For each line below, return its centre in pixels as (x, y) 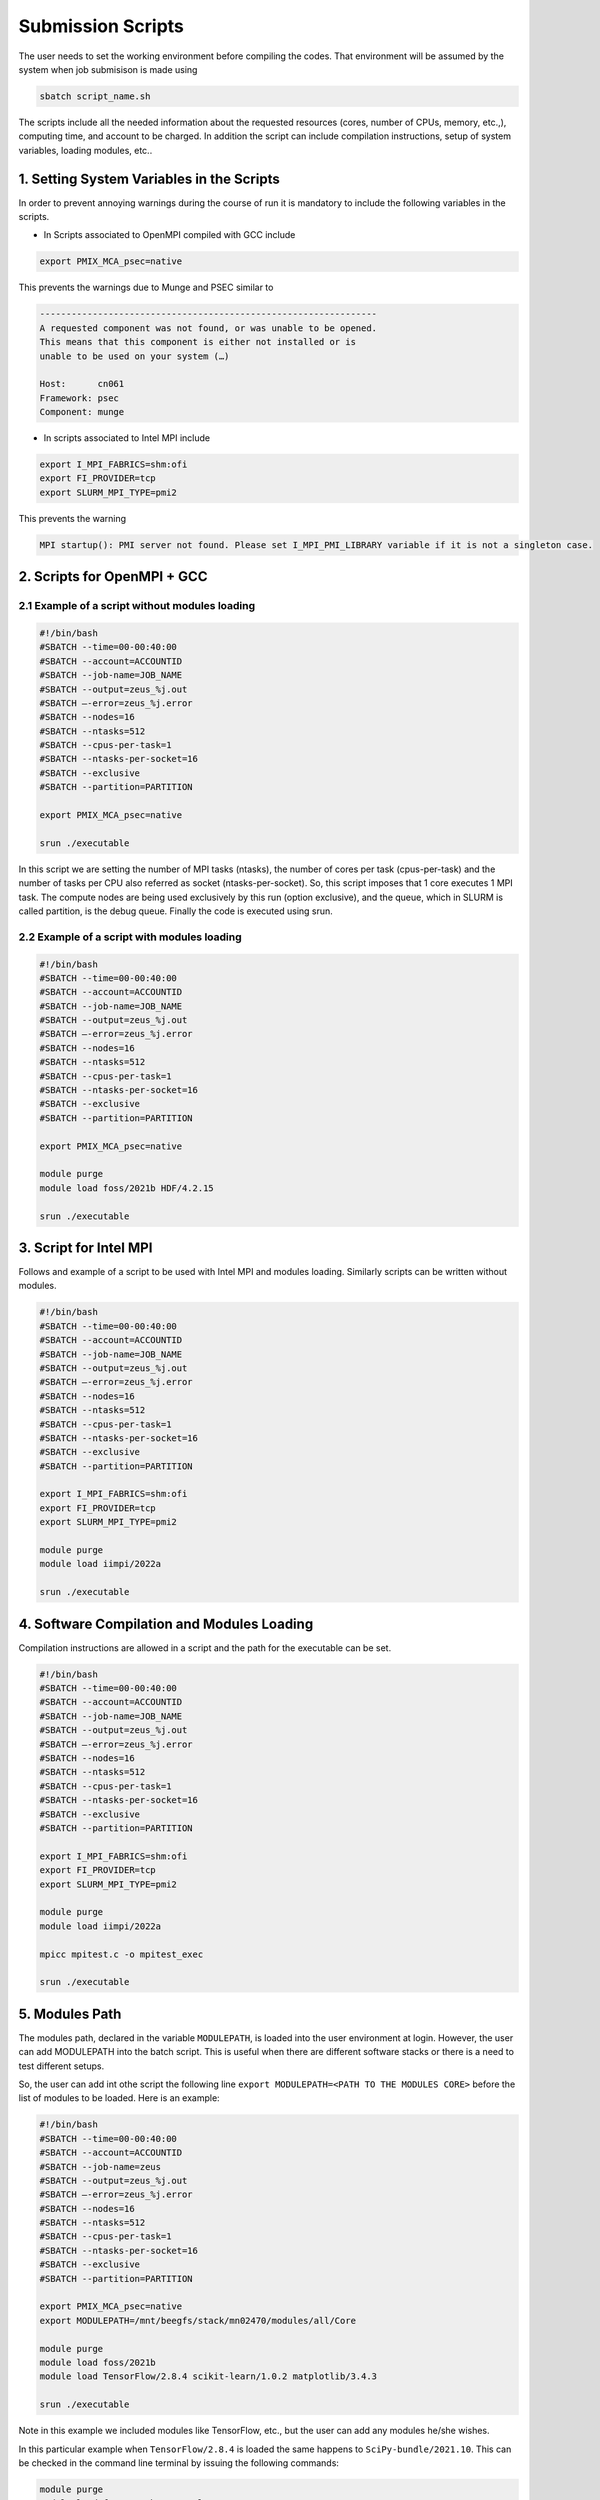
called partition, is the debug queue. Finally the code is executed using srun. (176, 911)
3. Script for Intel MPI (85, 1247)
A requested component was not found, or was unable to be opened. (208, 328)
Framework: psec (79, 398)
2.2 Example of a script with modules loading (130, 937)
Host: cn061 (82, 384)
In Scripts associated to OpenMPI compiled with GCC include (169, 235)
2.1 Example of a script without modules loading (137, 606)
